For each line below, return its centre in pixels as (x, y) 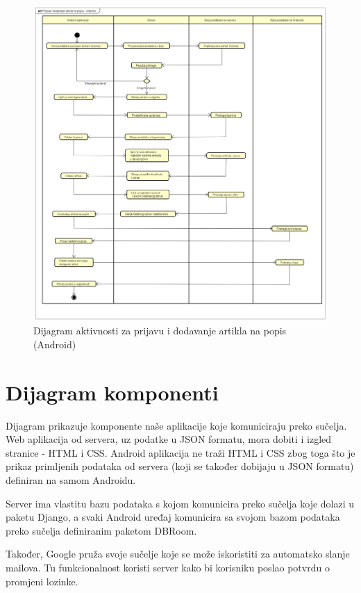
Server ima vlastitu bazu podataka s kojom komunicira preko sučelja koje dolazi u (180, 503)
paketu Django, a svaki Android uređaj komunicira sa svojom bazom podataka (173, 517)
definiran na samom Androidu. (71, 479)
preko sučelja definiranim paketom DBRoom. (101, 530)
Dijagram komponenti (112, 392)
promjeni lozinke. (42, 581)
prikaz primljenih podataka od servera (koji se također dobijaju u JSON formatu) (180, 466)
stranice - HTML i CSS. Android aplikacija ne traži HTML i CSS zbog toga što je (180, 452)
